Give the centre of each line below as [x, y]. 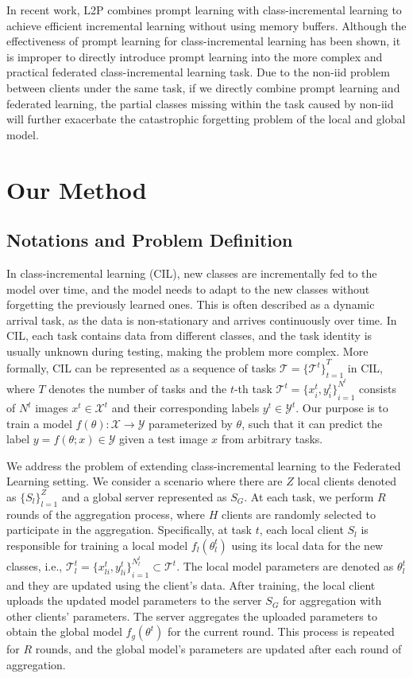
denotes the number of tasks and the [138, 389]
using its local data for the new [307, 545]
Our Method [77, 189]
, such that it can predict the [312, 423]
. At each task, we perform [309, 496]
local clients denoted [347, 481]
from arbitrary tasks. [272, 439]
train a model [39, 423]
